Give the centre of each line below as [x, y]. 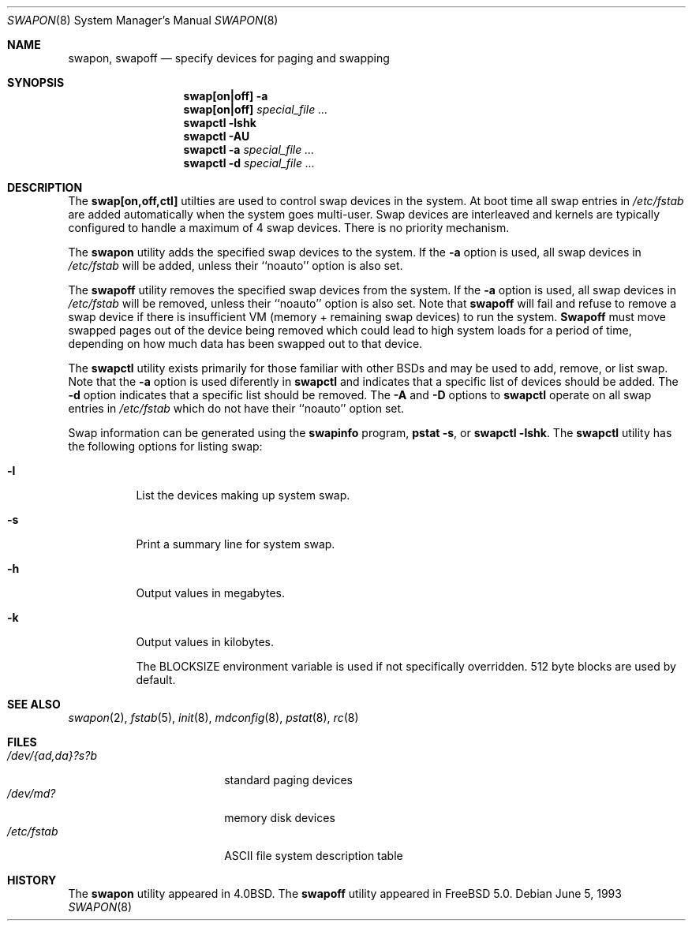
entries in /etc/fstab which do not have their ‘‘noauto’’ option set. [236, 408]
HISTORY [32, 880]
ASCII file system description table [314, 856]
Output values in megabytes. [211, 593]
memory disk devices [280, 818]
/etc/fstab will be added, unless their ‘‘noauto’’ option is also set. [236, 265]
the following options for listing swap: [165, 446]
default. [156, 680]
